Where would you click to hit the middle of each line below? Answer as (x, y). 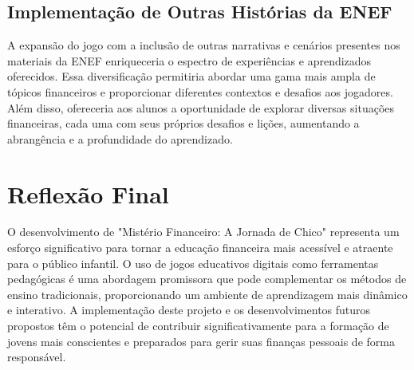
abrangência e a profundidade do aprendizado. (120, 138)
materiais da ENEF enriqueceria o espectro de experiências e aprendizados (189, 60)
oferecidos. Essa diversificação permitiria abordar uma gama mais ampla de (191, 76)
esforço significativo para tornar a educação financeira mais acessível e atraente (200, 248)
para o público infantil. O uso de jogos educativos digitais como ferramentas (193, 263)
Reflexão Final (88, 193)
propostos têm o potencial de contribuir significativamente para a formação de (198, 326)
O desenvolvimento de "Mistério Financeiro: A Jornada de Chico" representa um (203, 232)
